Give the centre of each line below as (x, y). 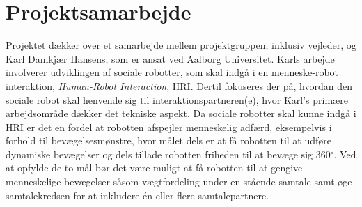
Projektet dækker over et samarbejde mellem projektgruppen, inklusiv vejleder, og (181, 45)
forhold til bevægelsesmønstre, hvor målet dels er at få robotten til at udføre (168, 140)
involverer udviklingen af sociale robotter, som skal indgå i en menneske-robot (172, 72)
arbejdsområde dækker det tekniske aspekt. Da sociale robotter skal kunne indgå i (181, 113)
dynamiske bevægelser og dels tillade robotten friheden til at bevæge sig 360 (168, 154)
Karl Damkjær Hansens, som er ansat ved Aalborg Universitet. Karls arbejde (170, 58)
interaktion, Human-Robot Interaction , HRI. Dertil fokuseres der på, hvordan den (179, 85)
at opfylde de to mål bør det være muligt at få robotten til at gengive (154, 168)
